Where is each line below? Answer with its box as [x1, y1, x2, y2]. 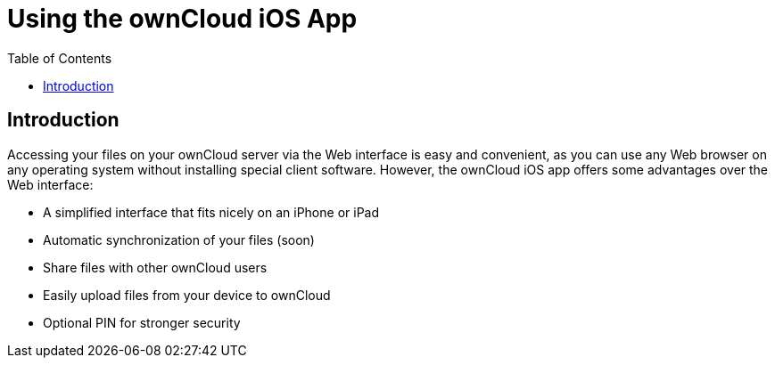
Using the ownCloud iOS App [7, 4, 358, 34]
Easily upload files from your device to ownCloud [43, 287, 331, 303]
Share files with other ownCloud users [43, 259, 268, 275]
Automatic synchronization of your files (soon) [43, 231, 315, 247]
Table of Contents [7, 50, 112, 66]
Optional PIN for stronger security [43, 314, 241, 330]
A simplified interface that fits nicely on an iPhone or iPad [43, 204, 380, 220]
